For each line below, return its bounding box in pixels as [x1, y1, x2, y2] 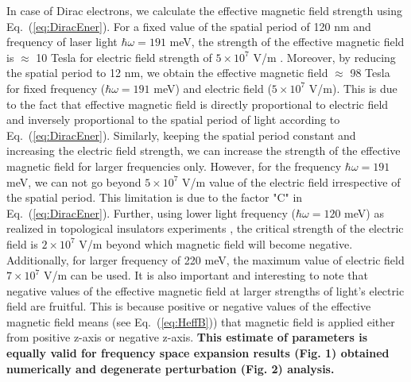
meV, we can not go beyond [6, 173, 142, 190]
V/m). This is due [308, 79, 397, 96]
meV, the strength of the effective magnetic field [169, 33, 405, 50]
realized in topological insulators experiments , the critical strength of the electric [6, 220, 404, 237]
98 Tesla [350, 64, 390, 81]
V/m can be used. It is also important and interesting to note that [43, 267, 368, 284]
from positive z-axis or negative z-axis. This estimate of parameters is [6, 329, 368, 345]
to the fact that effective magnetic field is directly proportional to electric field [6, 95, 389, 112]
